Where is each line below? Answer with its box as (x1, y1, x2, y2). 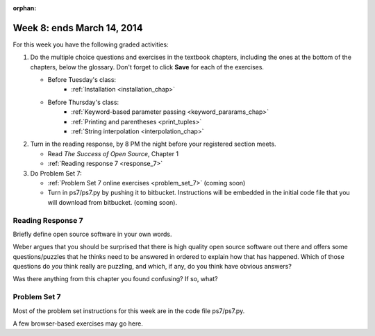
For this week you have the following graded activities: (12, 40, 169, 49)
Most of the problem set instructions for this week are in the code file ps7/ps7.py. (12, 306, 245, 315)
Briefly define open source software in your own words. (12, 230, 173, 238)
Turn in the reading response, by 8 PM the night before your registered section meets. (30, 140, 277, 149)
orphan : (12, 4, 37, 12)
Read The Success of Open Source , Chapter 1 (47, 149, 179, 158)
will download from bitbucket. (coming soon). (47, 198, 177, 206)
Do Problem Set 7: (30, 169, 83, 177)
